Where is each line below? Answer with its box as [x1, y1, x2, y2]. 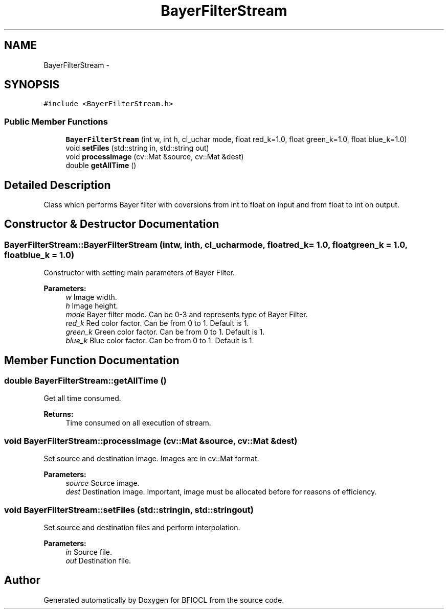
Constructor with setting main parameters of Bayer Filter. [43, 268, 235, 277]
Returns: [43, 410, 74, 419]
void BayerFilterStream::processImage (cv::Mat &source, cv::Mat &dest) [4, 435, 298, 446]
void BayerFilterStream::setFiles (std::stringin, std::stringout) [4, 504, 254, 515]
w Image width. [65, 293, 117, 302]
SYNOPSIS [4, 78, 60, 91]
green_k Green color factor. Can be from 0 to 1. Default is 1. [65, 327, 265, 337]
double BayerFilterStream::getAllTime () [4, 375, 167, 386]
